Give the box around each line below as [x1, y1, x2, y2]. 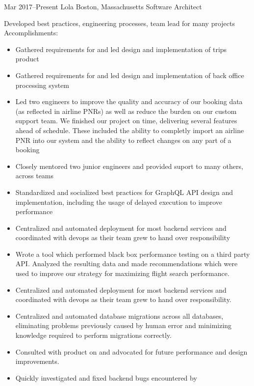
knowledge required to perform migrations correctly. [15, 330, 172, 340]
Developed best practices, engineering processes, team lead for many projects [4, 18, 235, 28]
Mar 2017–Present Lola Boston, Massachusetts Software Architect [4, 1, 202, 11]
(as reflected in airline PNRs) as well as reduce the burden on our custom [15, 106, 237, 116]
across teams [15, 170, 54, 181]
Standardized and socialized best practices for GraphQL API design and [15, 187, 233, 197]
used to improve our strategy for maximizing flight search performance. [15, 268, 229, 278]
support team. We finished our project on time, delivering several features [15, 115, 237, 126]
